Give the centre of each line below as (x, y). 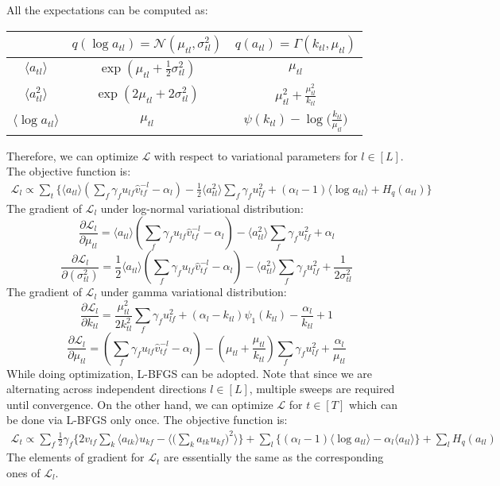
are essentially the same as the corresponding (274, 457)
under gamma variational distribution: (194, 292)
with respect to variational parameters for (256, 155)
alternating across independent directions (107, 389)
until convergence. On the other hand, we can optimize (140, 404)
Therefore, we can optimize (72, 155)
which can (373, 404)
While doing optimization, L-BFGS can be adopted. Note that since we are (190, 373)
